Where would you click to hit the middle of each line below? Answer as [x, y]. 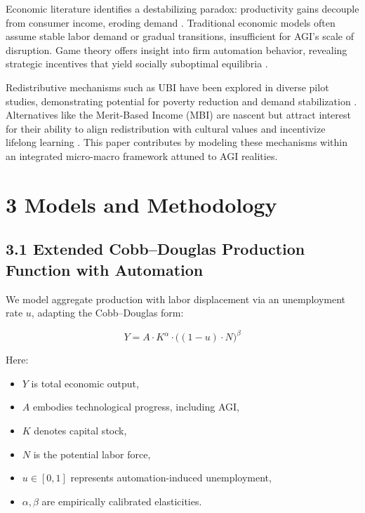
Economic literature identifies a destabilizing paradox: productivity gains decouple [182, 8]
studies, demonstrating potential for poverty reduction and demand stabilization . [181, 101]
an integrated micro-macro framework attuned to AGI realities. [142, 155]
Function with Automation [105, 269]
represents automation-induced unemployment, [171, 478]
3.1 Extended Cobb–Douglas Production [155, 249]
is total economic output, [85, 383]
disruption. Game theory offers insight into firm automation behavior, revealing [177, 49]
